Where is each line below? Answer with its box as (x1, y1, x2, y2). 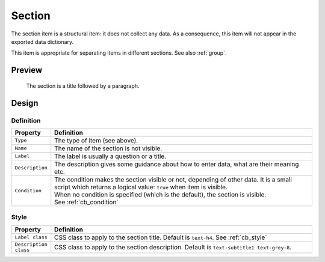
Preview (11, 65, 43, 75)
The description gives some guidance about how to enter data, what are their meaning (54, 160, 299, 168)
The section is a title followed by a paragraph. (26, 82, 140, 90)
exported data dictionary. (11, 38, 74, 45)
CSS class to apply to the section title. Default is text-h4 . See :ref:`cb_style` (54, 233, 267, 242)
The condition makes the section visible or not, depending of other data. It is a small (54, 175, 292, 183)
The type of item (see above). (54, 136, 138, 144)
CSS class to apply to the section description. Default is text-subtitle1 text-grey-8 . (54, 243, 292, 251)
